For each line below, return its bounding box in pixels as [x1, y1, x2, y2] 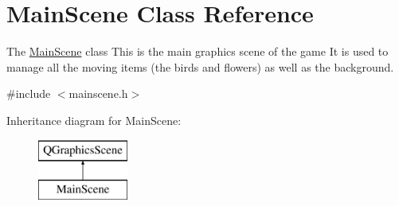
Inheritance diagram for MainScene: [6, 111, 182, 128]
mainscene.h [68, 85, 128, 102]
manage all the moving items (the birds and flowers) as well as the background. [6, 58, 394, 75]
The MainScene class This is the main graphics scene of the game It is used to [6, 43, 389, 60]
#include [6, 85, 51, 102]
